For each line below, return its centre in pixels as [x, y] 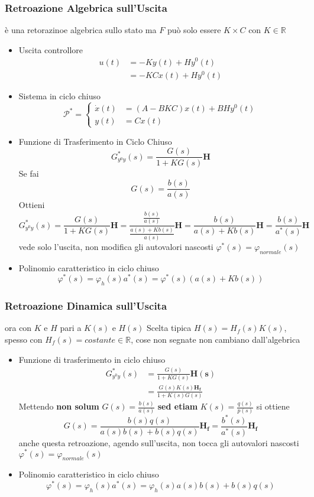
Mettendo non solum [59, 406]
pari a [71, 328]
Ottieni [32, 205]
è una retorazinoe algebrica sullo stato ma [81, 30]
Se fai [29, 173]
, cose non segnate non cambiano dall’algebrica [216, 339]
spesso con [24, 339]
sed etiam [178, 406]
